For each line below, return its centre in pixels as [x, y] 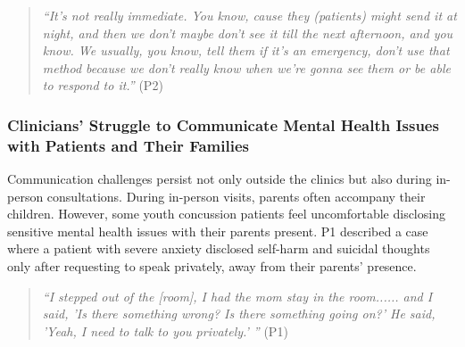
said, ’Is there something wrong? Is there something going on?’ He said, [239, 314]
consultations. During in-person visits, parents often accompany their [236, 196]
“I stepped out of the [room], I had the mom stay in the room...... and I [237, 296]
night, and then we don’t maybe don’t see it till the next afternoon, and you [248, 33]
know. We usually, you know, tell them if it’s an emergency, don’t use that [246, 50]
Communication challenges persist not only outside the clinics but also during [220, 179]
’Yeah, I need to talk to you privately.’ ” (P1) [165, 330]
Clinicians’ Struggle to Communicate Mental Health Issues [223, 124]
